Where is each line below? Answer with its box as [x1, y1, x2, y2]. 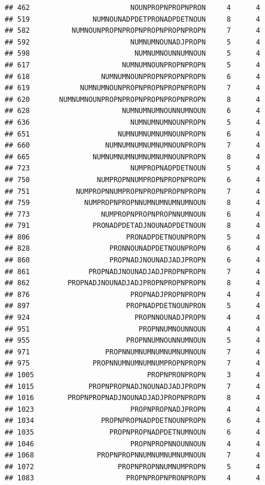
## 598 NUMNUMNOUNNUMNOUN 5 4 [5, 49, 260, 58]
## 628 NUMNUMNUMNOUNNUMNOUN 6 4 [5, 107, 260, 115]
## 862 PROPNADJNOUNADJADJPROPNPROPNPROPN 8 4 [5, 279, 260, 288]
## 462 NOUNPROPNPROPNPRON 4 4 [5, 4, 260, 12]
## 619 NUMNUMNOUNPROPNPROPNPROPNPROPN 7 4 [5, 84, 260, 93]
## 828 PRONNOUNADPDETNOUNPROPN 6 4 [5, 244, 260, 253]
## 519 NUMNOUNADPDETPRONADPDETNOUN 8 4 [5, 15, 260, 23]
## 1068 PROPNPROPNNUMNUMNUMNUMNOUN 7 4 [5, 451, 260, 460]
